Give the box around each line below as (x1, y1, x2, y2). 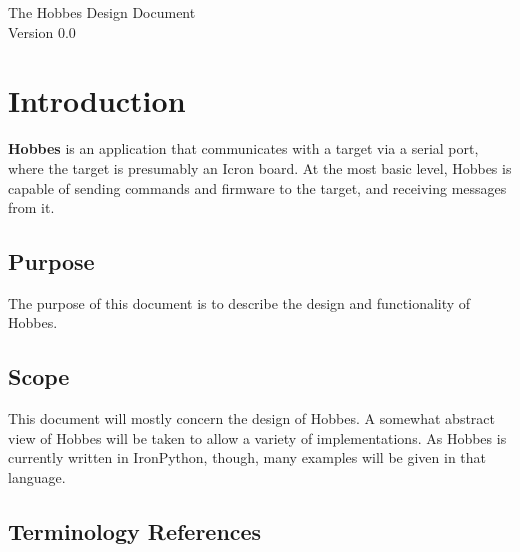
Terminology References (8, 516, 262, 547)
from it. (8, 197, 55, 218)
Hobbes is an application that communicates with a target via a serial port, (8, 138, 479, 159)
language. (8, 467, 66, 488)
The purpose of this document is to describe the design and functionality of (8, 292, 471, 313)
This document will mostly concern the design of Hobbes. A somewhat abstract (8, 408, 496, 429)
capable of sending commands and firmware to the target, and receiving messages (8, 177, 507, 198)
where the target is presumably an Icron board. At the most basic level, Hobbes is (8, 157, 512, 178)
